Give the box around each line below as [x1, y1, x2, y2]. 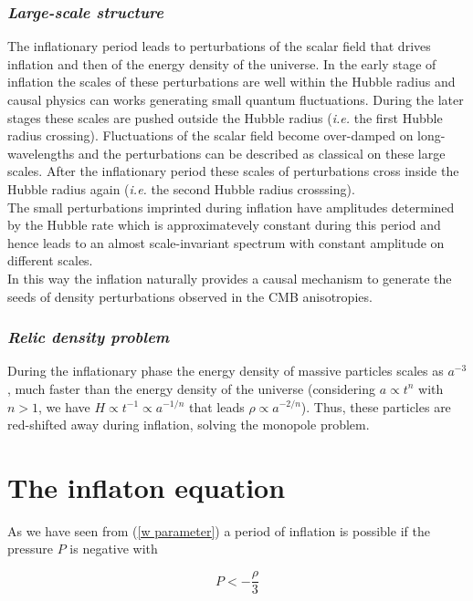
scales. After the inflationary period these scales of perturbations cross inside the [7, 161, 459, 181]
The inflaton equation [7, 468, 286, 505]
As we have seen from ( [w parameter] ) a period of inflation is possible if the [7, 521, 430, 540]
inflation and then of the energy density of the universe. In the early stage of [7, 54, 436, 73]
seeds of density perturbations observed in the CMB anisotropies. [7, 286, 373, 306]
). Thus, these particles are [300, 397, 451, 416]
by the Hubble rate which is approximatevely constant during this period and [7, 215, 441, 234]
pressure [7, 539, 54, 558]
